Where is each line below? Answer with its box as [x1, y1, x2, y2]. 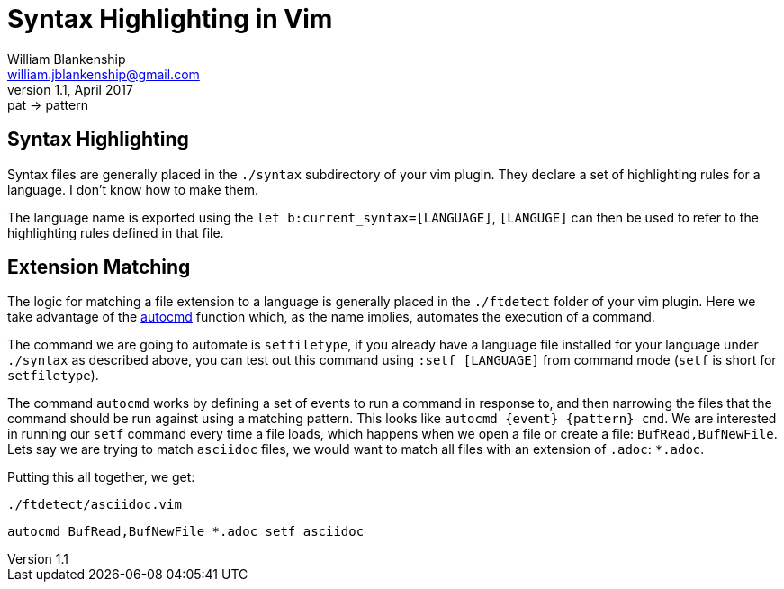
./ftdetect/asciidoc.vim [7, 497, 182, 512]
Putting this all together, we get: [7, 469, 195, 485]
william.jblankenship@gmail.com [7, 66, 200, 82]
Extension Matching [7, 256, 191, 279]
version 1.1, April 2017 [7, 81, 133, 97]
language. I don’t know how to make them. [7, 181, 258, 197]
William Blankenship [7, 50, 126, 67]
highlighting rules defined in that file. [7, 224, 224, 240]
